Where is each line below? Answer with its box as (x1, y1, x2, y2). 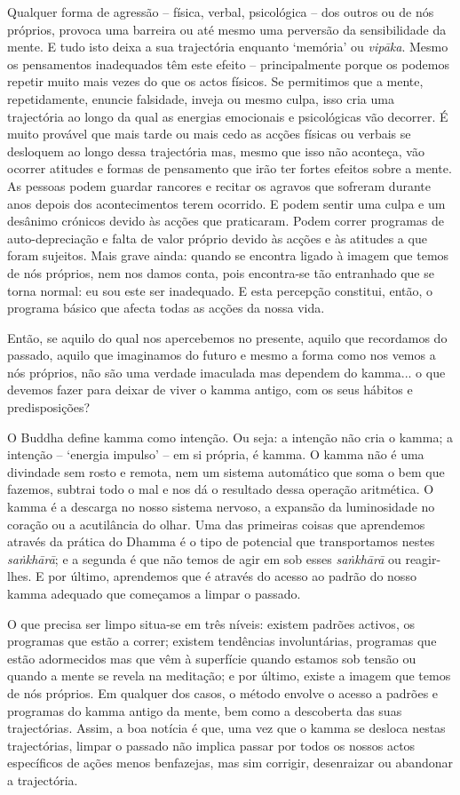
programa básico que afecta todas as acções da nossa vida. (7, 298, 325, 317)
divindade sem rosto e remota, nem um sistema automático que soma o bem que (7, 462, 445, 481)
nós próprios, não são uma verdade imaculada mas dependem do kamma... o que (7, 362, 446, 381)
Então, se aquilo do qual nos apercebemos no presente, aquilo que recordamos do (7, 328, 448, 346)
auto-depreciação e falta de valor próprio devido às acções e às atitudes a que (7, 228, 427, 247)
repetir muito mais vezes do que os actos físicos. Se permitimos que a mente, (7, 72, 424, 91)
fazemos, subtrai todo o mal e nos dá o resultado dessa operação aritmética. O (7, 480, 434, 498)
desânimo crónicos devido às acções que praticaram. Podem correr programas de (7, 211, 445, 230)
